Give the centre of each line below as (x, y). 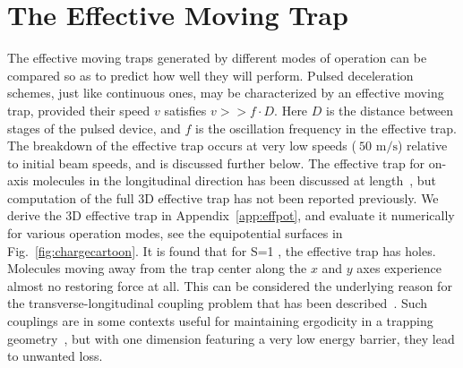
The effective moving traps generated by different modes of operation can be (217, 58)
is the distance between (390, 110)
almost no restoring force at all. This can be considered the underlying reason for (230, 285)
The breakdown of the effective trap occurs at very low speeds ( (182, 145)
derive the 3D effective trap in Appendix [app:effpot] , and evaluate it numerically (231, 215)
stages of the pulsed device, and (94, 128)
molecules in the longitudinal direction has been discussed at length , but (234, 180)
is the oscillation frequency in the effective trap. (326, 128)
